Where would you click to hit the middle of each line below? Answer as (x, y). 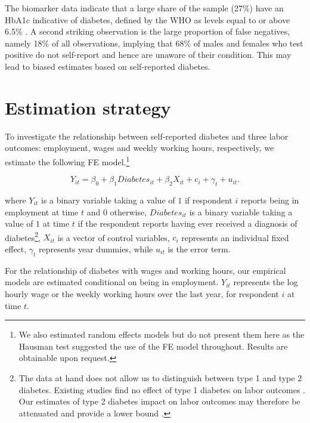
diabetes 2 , (23, 236)
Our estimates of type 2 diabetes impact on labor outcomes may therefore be (159, 401)
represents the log (266, 282)
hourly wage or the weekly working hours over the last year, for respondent (142, 293)
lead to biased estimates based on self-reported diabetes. (108, 66)
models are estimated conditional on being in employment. (112, 282)
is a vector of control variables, (114, 237)
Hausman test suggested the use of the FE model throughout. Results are (153, 346)
